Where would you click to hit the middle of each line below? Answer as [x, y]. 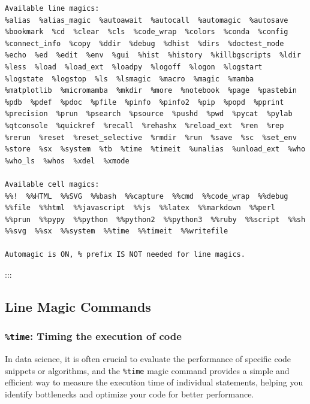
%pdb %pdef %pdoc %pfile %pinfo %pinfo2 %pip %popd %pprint [145, 102]
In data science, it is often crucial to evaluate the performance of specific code [148, 359]
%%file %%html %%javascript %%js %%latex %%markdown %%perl [140, 208]
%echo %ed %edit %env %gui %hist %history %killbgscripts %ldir [153, 55]
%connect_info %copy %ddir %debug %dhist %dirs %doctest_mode [145, 43]
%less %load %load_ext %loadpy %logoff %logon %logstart [134, 67]
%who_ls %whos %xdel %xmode [67, 161]
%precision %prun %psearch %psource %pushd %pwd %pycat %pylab [149, 114]
